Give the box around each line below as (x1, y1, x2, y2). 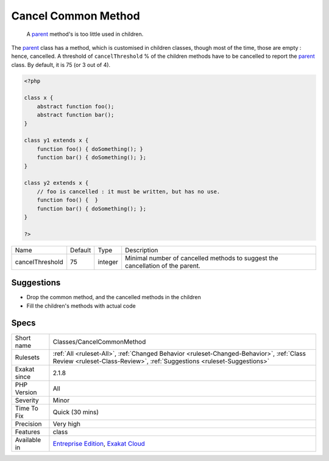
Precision (15, 420, 42, 428)
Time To (15, 404, 39, 412)
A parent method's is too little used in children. (26, 30, 144, 38)
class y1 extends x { (24, 137, 89, 144)
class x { (24, 94, 54, 102)
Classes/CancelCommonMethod (52, 338, 146, 346)
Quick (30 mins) (52, 407, 99, 416)
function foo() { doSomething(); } (37, 145, 143, 152)
